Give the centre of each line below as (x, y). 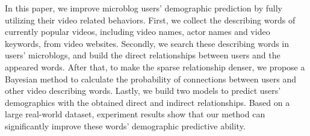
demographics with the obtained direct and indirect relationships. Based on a (147, 102)
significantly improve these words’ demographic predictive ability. (125, 125)
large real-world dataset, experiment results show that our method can (135, 114)
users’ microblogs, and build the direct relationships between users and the (143, 55)
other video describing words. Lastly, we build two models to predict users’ (143, 91)
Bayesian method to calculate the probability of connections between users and (150, 79)
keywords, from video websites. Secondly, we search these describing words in (147, 43)
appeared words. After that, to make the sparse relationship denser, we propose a (155, 66)
